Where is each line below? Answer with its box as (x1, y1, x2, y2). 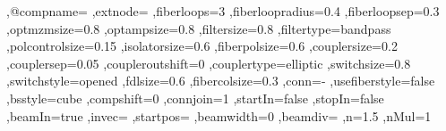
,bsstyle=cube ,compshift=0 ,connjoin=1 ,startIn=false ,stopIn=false (6, 88, 384, 107)
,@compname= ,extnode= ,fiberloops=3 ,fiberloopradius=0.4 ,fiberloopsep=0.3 (6, 2, 440, 20)
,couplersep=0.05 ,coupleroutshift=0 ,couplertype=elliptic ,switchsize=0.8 (6, 53, 411, 72)
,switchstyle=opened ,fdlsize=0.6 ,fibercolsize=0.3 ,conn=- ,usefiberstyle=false (6, 71, 435, 90)
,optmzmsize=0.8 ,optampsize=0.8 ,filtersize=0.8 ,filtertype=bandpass (6, 19, 391, 37)
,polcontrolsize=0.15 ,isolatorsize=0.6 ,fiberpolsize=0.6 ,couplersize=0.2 (6, 37, 398, 55)
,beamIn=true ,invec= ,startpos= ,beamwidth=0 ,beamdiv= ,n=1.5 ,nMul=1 (6, 106, 432, 125)
